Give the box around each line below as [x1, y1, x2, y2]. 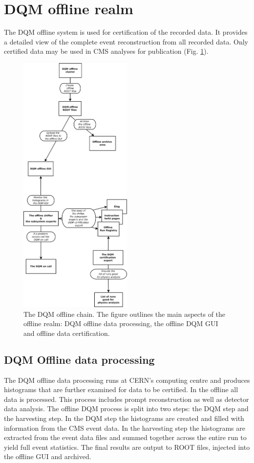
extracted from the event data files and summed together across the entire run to [4, 432, 247, 442]
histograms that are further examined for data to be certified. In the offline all [4, 384, 238, 395]
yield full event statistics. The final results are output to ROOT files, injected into [4, 441, 250, 452]
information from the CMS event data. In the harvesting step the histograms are [4, 422, 246, 433]
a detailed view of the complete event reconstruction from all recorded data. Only [4, 36, 248, 46]
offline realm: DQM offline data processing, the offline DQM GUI [23, 318, 218, 329]
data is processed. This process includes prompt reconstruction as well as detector [4, 394, 249, 404]
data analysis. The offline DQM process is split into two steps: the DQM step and [4, 403, 249, 414]
